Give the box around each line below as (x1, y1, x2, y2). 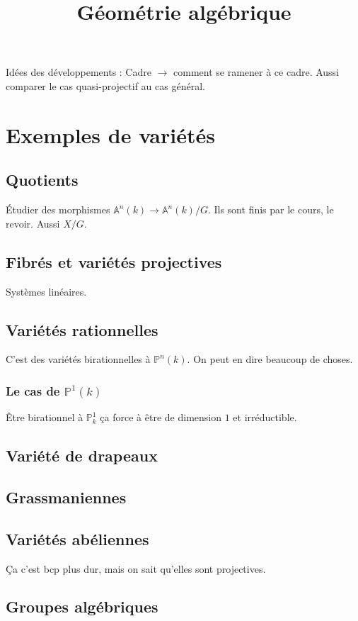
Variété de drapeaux (6, 444, 158, 466)
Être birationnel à (6, 410, 83, 425)
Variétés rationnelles (6, 318, 158, 340)
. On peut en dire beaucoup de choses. (187, 352, 353, 367)
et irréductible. (233, 410, 297, 425)
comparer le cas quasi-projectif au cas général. (6, 78, 205, 93)
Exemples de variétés (6, 120, 215, 149)
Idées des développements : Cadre (6, 65, 151, 79)
